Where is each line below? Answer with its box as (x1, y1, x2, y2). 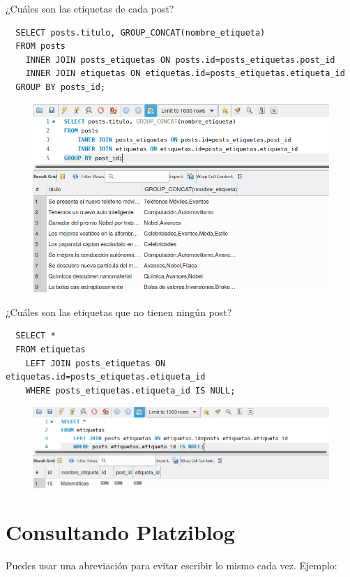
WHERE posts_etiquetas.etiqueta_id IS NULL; (25, 385, 236, 396)
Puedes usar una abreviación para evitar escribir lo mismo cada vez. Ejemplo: (6, 558, 337, 573)
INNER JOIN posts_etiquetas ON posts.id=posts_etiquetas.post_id (25, 54, 335, 65)
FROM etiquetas (15, 344, 86, 354)
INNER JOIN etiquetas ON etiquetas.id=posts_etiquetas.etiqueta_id (25, 68, 345, 79)
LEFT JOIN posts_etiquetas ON (25, 358, 166, 368)
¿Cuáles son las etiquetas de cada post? (6, 1, 174, 15)
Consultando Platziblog (6, 518, 235, 546)
